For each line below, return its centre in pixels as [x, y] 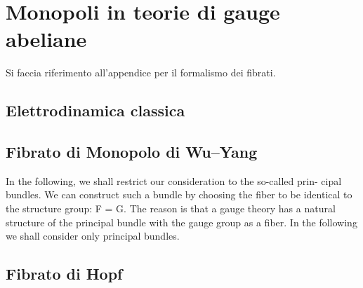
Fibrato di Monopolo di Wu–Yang [132, 152]
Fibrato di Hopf [64, 274]
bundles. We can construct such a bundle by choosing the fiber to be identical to [179, 194]
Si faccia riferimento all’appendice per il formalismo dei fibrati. [141, 73]
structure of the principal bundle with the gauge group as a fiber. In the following [181, 222]
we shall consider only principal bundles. [93, 236]
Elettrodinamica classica [95, 110]
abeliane [46, 39]
